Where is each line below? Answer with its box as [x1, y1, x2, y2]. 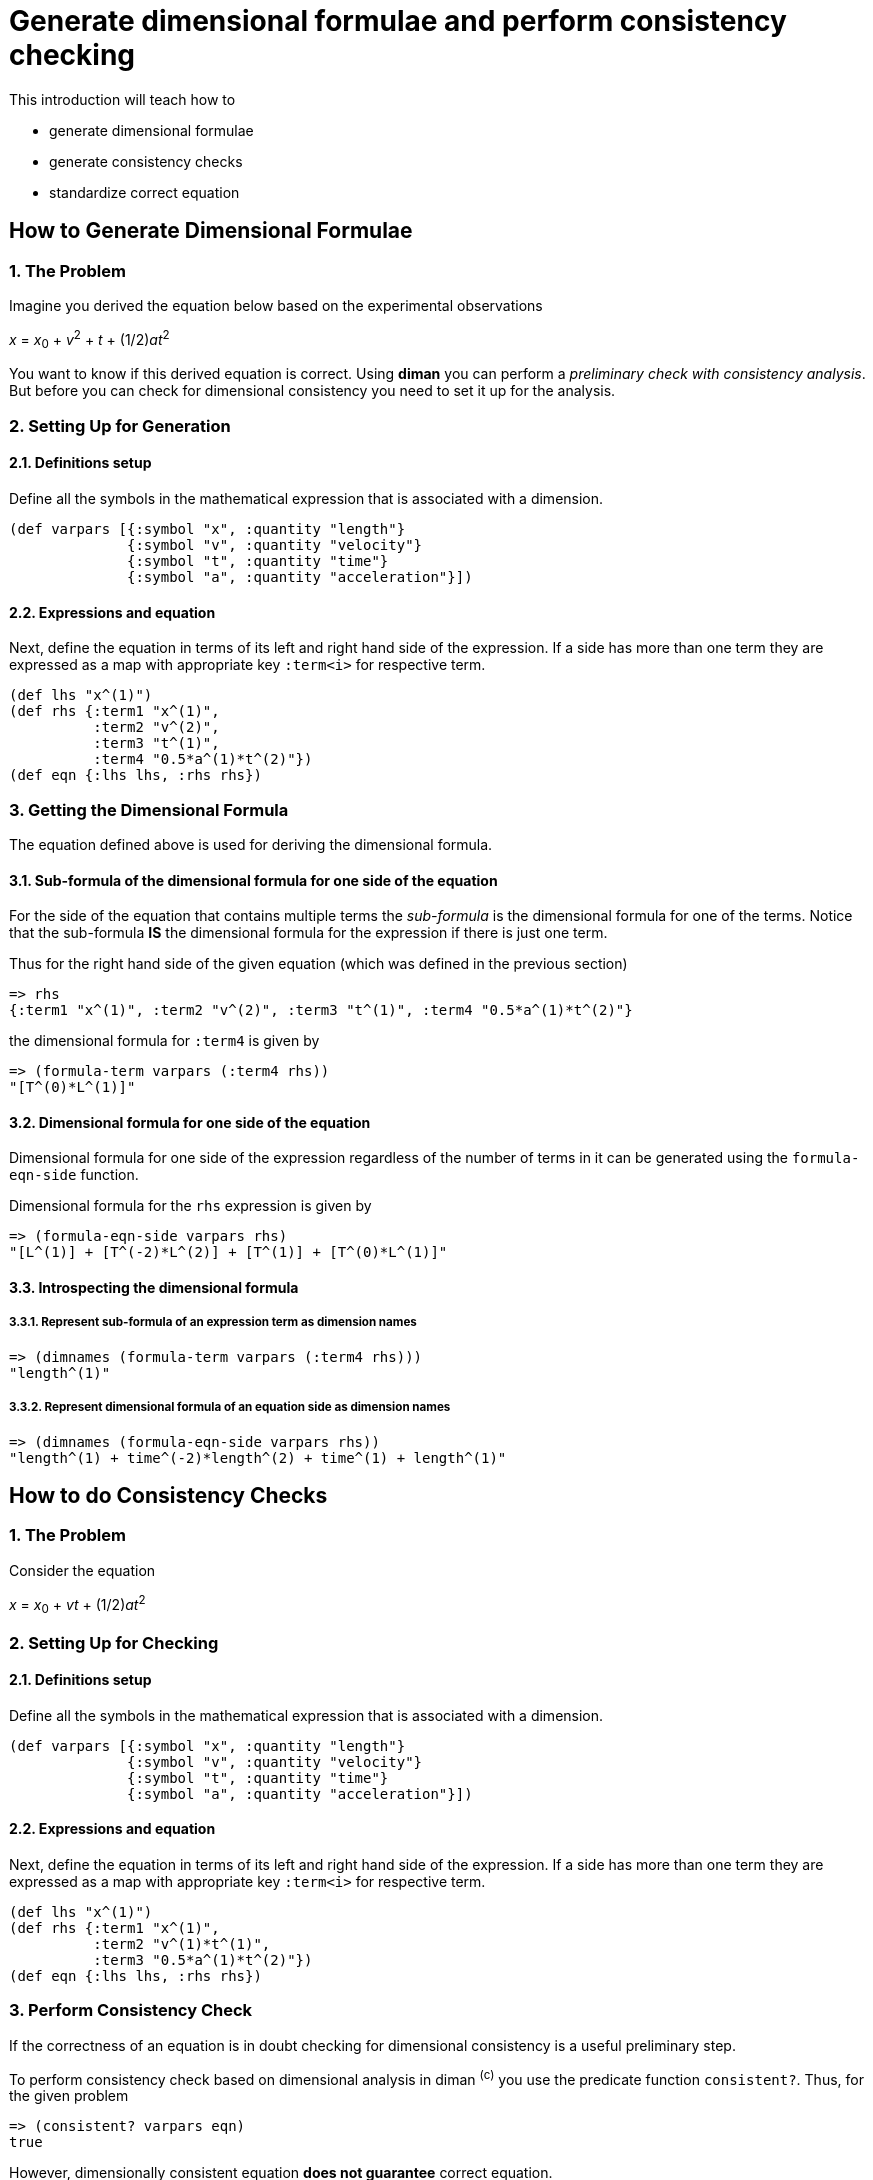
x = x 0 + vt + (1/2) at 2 [9, 1592, 146, 1617]
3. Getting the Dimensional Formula [9, 799, 289, 820]
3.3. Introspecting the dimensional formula [9, 1279, 299, 1297]
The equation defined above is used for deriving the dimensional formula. [9, 835, 493, 853]
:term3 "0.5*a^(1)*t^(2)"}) [93, 1952, 313, 1969]
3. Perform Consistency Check [9, 2000, 253, 2021]
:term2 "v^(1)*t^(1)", [93, 1936, 271, 1953]
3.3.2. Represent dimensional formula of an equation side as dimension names [9, 1400, 451, 1415]
